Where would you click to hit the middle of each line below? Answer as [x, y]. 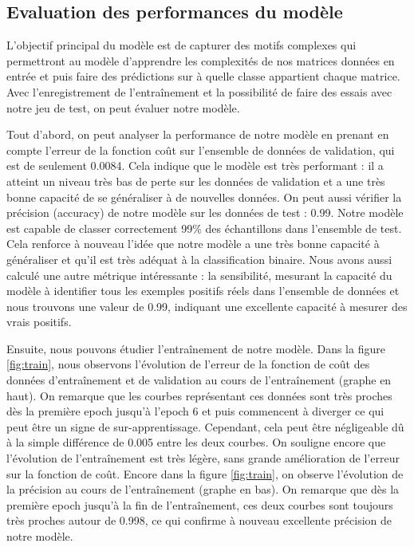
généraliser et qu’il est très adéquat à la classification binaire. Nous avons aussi [199, 259]
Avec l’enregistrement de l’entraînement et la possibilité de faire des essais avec [199, 91]
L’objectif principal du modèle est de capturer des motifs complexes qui [181, 45]
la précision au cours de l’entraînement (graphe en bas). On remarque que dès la [203, 489]
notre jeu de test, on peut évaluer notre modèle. [123, 107]
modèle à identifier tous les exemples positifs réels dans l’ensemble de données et [203, 291]
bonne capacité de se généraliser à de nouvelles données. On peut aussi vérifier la [204, 197]
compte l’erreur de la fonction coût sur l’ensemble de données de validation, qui [201, 150]
